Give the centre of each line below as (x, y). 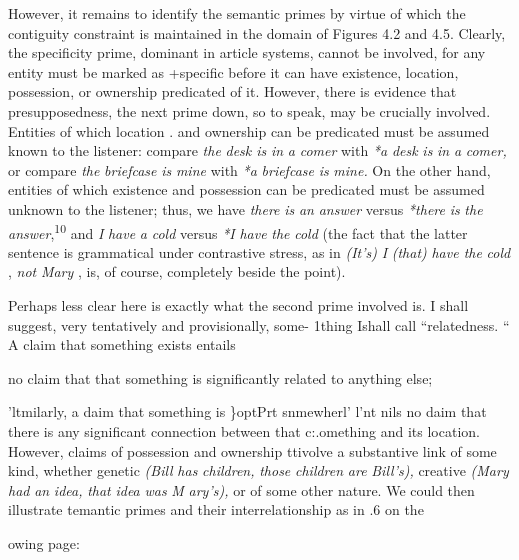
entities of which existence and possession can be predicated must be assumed (246, 189)
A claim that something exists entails (122, 344)
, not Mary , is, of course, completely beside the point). (177, 271)
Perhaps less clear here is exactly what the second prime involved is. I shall (238, 304)
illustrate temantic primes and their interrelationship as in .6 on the (216, 509)
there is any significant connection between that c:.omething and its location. (244, 430)
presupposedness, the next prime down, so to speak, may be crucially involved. (249, 110)
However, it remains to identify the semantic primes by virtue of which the (237, 13)
